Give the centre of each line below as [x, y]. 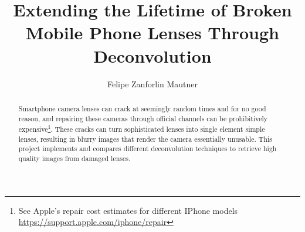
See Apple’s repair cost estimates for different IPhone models [128, 210]
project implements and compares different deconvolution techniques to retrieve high [148, 149]
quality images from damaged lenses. [74, 158]
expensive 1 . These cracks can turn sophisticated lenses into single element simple [142, 128]
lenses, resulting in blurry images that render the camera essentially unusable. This [145, 139]
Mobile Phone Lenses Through [152, 33]
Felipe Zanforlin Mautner [152, 83]
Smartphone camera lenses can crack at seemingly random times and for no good [142, 108]
